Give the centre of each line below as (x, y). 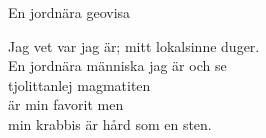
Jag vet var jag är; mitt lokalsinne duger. (134, 45)
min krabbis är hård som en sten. (110, 123)
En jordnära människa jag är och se (117, 65)
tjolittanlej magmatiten (79, 84)
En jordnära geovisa (69, 12)
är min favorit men (66, 104)
